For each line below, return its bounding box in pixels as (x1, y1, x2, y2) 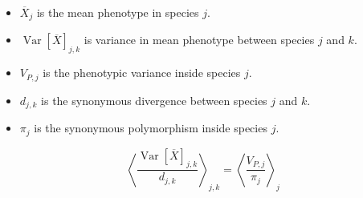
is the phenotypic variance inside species (43, 64, 241, 81)
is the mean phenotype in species (36, 4, 199, 20)
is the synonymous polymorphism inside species (34, 119, 267, 136)
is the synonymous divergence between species (41, 91, 267, 108)
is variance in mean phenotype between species (84, 31, 315, 48)
